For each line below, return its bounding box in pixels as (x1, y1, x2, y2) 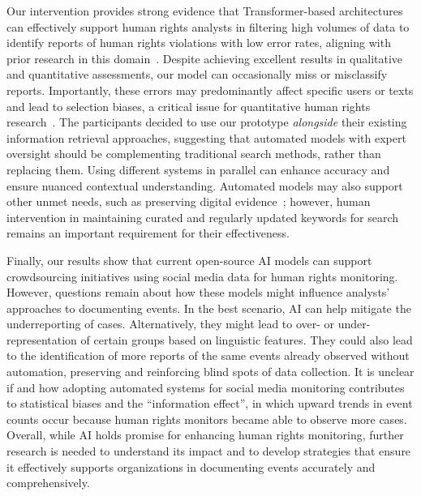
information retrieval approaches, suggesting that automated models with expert (6, 129, 406, 146)
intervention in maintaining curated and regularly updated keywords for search (6, 208, 399, 225)
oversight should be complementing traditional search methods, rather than (6, 145, 381, 162)
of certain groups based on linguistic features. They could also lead (80, 331, 413, 348)
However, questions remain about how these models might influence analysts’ (6, 284, 390, 301)
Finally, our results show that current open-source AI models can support (6, 251, 372, 268)
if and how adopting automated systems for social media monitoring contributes (6, 378, 405, 396)
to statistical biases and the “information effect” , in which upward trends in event (6, 395, 413, 412)
